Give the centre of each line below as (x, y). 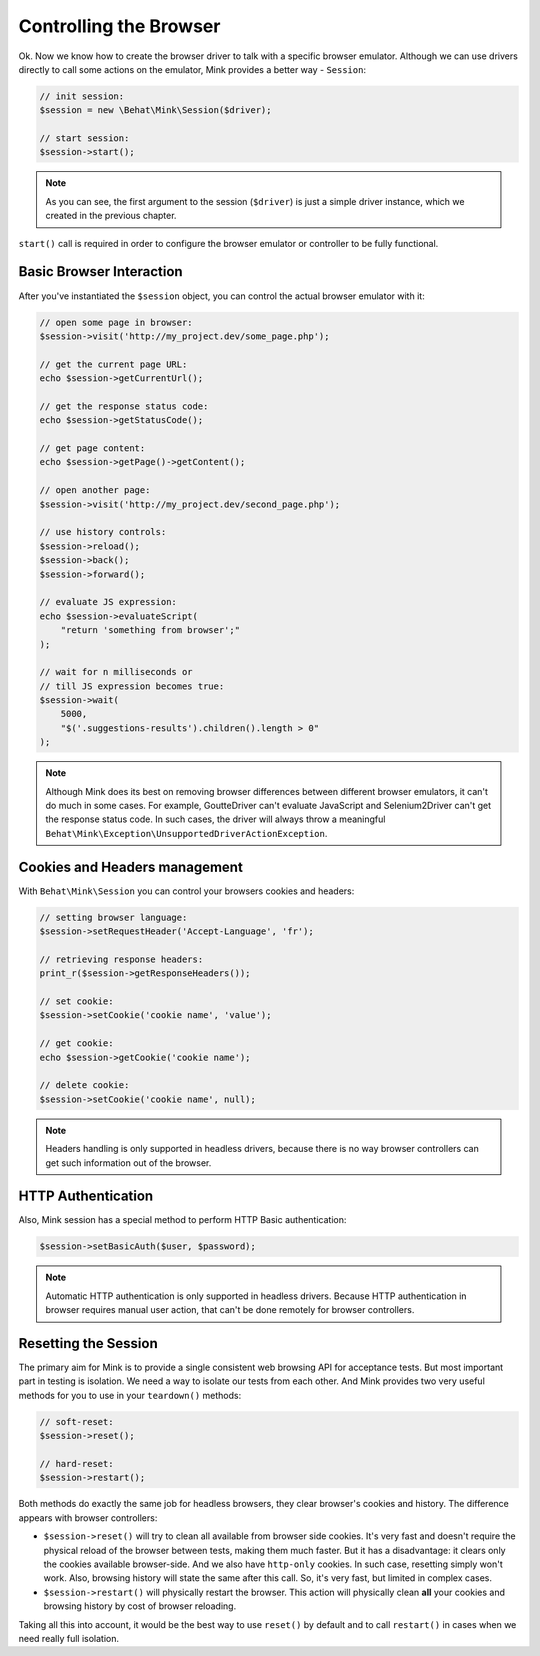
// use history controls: (103, 532)
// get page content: (92, 448)
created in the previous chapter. (111, 216)
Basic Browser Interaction (101, 271)
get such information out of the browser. (128, 1162)
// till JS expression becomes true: (132, 686)
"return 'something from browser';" (150, 630)
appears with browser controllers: (88, 1517)
